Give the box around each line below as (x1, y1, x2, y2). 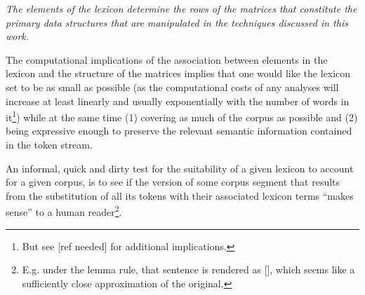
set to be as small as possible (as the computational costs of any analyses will (6, 79, 339, 94)
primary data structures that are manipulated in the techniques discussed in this (6, 15, 348, 29)
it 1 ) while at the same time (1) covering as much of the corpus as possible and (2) (6, 108, 358, 124)
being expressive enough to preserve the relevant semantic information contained (6, 123, 352, 138)
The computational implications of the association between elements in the (6, 52, 328, 67)
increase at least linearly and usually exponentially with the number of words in (6, 93, 350, 108)
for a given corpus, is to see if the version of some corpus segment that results (6, 174, 340, 189)
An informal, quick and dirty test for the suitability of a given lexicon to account (6, 160, 354, 175)
